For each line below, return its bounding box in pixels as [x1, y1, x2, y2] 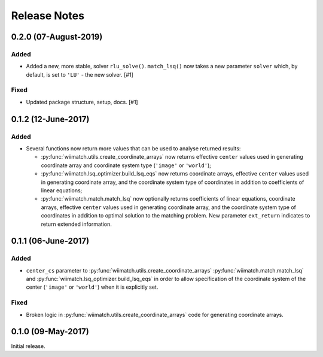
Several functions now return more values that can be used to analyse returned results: [26, 145, 241, 152]
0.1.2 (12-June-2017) [11, 114, 90, 124]
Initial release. [11, 342, 45, 350]
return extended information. [41, 220, 112, 228]
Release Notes [11, 9, 85, 22]
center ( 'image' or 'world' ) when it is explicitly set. [26, 283, 159, 291]
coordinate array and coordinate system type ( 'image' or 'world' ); [41, 162, 212, 169]
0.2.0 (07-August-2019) [11, 32, 103, 42]
